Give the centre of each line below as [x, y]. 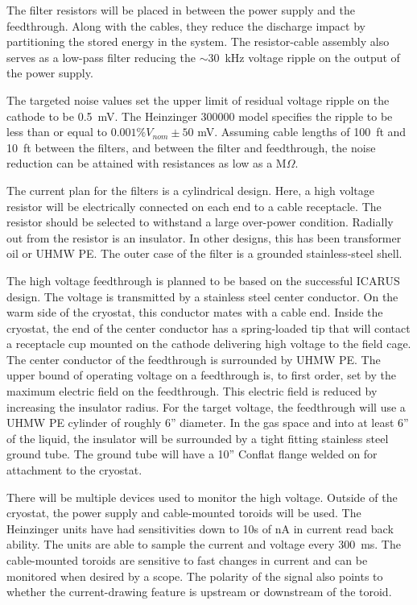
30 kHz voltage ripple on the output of [304, 57]
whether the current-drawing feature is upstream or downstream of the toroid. [199, 592]
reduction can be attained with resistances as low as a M [147, 163]
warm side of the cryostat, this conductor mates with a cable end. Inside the [195, 312]
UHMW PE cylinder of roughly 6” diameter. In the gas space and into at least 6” [208, 423]
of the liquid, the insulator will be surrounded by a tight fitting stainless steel [198, 438]
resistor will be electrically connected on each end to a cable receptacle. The [194, 206]
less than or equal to [57, 132]
